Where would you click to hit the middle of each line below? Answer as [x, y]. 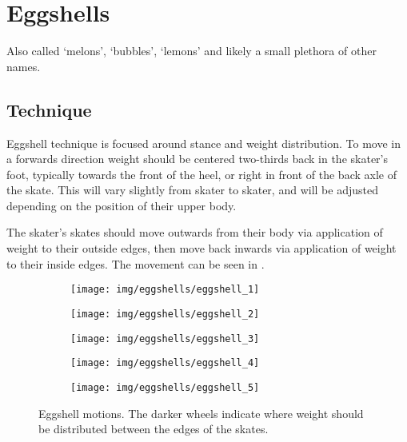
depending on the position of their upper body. [122, 205]
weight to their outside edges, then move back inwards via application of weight [202, 248]
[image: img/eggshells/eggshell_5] [165, 387]
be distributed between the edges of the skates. [154, 429]
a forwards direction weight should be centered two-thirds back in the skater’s [197, 159]
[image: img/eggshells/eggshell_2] [165, 314]
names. [24, 66]
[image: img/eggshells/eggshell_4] [165, 363]
